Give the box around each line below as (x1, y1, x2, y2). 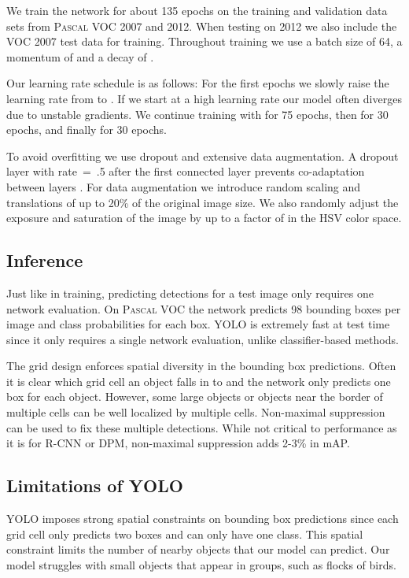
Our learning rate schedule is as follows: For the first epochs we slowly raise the (6, 75, 389, 91)
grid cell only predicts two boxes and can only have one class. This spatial (6, 525, 363, 542)
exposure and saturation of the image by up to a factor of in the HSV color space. (6, 209, 402, 226)
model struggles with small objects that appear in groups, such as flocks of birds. (6, 556, 396, 572)
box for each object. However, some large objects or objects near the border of (6, 388, 383, 405)
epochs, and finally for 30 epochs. (6, 121, 167, 138)
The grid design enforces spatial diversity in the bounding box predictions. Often (6, 358, 396, 374)
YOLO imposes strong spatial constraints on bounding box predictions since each (6, 510, 399, 527)
